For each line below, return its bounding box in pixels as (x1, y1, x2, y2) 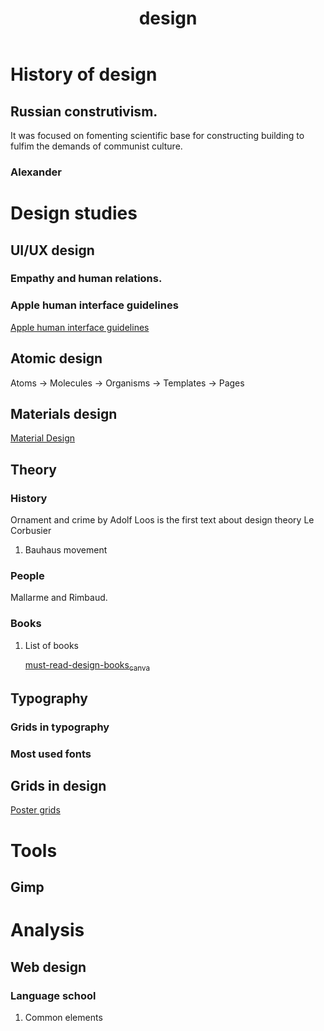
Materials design (10, 405, 118, 422)
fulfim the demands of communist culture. (10, 140, 183, 152)
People (10, 568, 45, 582)
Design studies (10, 202, 138, 225)
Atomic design (10, 350, 103, 367)
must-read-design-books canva (24, 658, 151, 673)
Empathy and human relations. (10, 272, 163, 286)
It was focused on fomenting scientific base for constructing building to (10, 130, 305, 141)
